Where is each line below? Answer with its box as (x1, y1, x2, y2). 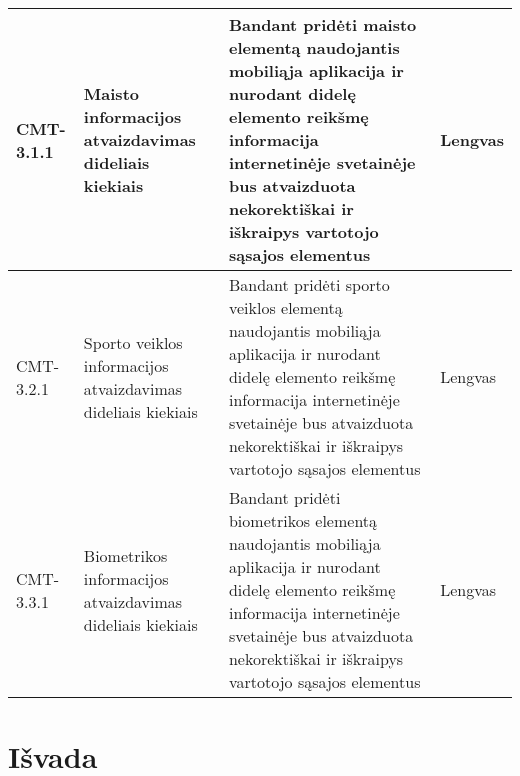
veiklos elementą (228, 296, 343, 319)
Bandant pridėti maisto (228, 13, 417, 36)
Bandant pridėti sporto (228, 273, 390, 296)
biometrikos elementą (228, 509, 378, 532)
